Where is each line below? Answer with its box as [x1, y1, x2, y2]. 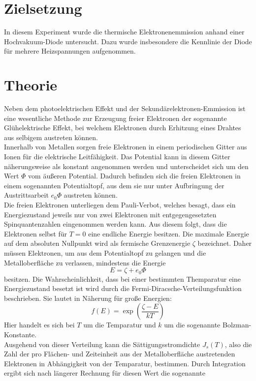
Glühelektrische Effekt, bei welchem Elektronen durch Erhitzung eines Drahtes [4, 122, 241, 133]
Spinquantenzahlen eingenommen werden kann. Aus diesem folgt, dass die [4, 219, 227, 229]
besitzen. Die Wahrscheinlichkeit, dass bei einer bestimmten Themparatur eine [4, 273, 241, 284]
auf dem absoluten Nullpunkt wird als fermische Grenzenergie [4, 238, 191, 248]
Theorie [4, 75, 58, 95]
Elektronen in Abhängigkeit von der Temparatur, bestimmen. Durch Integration [4, 358, 246, 368]
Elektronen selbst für [4, 228, 67, 238]
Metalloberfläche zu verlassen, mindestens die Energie [4, 257, 166, 267]
